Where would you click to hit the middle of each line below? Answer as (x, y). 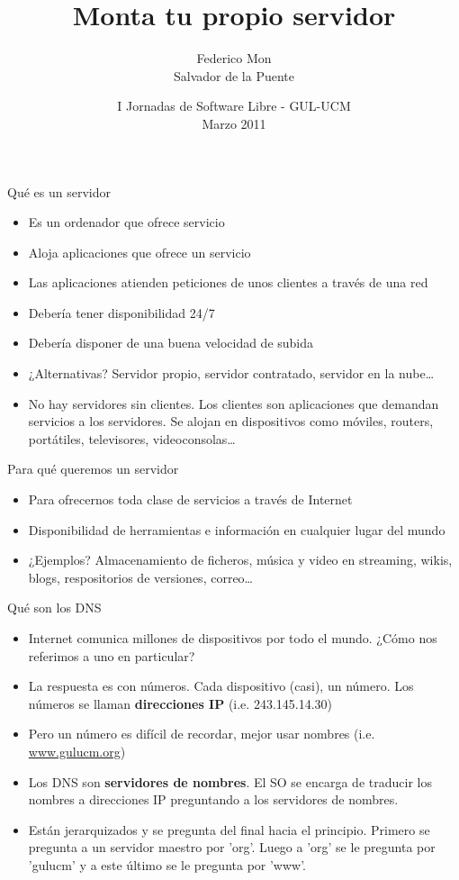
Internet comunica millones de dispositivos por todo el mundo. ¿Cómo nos (233, 638)
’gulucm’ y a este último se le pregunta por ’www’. (167, 864)
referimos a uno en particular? (112, 655)
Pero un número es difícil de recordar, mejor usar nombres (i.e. (202, 734)
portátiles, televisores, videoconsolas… (132, 438)
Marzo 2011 (234, 123)
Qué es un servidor (59, 191)
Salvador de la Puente (234, 75)
